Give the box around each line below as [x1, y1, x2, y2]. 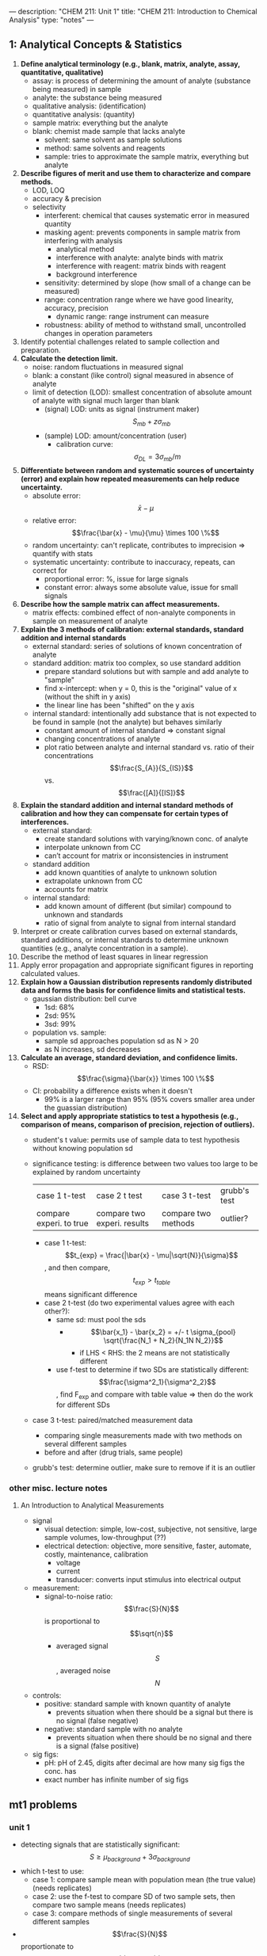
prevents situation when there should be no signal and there [55, 1733, 253, 1742]
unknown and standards [44, 910, 124, 920]
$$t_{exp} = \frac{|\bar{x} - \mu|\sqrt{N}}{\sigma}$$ [65, 1251, 238, 1260]
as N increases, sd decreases [44, 1045, 141, 1054]
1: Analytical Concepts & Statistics [9, 38, 183, 51]
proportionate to [20, 1941, 74, 1951]
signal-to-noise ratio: [44, 1592, 113, 1601]
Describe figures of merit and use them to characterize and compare [20, 168, 251, 177]
